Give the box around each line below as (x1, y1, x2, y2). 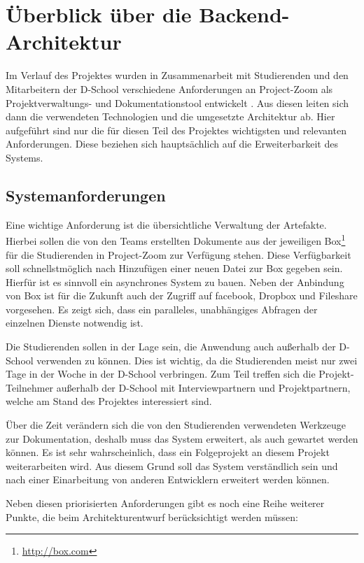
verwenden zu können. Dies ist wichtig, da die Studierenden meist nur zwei (36, 352, 358, 367)
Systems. (6, 150, 43, 164)
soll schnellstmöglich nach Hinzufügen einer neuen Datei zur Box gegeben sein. (6, 261, 343, 276)
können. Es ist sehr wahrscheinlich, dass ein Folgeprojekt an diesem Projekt (6, 445, 330, 459)
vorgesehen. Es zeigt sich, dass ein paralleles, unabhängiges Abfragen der (6, 301, 318, 316)
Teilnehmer (6, 380, 54, 394)
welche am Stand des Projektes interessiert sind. (6, 394, 212, 408)
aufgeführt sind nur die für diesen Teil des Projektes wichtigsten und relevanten (6, 122, 346, 137)
